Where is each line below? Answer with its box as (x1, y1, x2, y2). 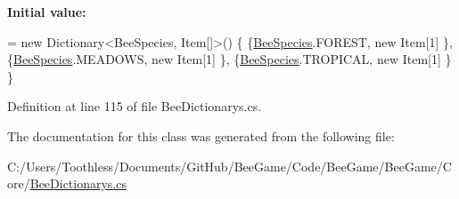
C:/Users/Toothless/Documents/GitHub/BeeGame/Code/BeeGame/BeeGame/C (7, 156, 452, 175)
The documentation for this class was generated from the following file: (7, 126, 395, 145)
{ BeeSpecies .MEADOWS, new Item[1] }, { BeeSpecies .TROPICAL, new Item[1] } (7, 50, 452, 68)
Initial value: (7, 3, 86, 20)
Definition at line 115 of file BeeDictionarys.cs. (7, 97, 262, 115)
